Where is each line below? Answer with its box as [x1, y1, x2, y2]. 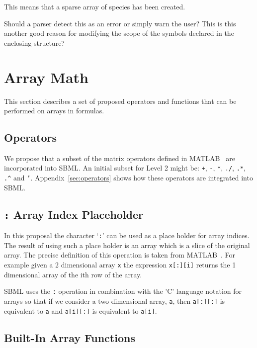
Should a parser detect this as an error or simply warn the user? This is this [4, 18, 236, 28]
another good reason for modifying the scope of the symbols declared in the [4, 28, 234, 38]
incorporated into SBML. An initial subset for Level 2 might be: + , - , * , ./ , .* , [4, 163, 246, 173]
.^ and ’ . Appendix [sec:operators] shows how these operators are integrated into [4, 173, 253, 183]
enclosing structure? [4, 37, 65, 48]
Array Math [4, 67, 88, 87]
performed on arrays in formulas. [4, 105, 104, 116]
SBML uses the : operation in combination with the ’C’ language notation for [4, 286, 242, 296]
